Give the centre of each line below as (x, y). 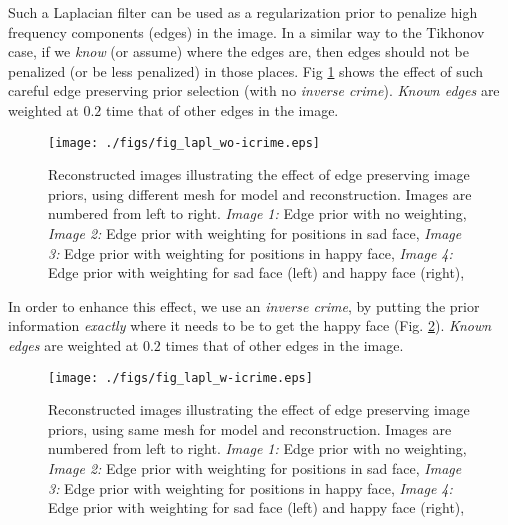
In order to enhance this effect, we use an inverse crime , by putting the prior (244, 305)
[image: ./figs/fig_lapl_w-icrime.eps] (180, 377)
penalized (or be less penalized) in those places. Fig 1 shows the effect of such (246, 70)
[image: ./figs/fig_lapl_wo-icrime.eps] (184, 142)
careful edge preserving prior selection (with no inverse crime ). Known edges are (254, 90)
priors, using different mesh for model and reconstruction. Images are (260, 193)
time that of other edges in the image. (222, 109)
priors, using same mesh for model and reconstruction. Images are (250, 428)
